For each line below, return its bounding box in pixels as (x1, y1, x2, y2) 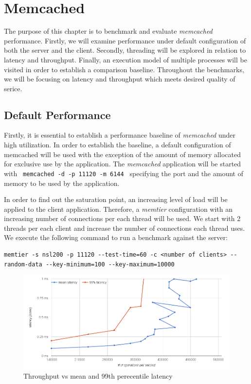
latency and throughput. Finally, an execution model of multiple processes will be (4, 54, 247, 64)
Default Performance (4, 107, 111, 122)
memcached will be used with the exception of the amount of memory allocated (4, 149, 241, 159)
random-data (4, 261, 42, 268)
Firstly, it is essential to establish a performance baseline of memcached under (4, 130, 235, 140)
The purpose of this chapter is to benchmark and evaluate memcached (4, 26, 213, 36)
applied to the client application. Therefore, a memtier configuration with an (4, 203, 233, 214)
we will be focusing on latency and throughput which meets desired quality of (4, 74, 235, 84)
